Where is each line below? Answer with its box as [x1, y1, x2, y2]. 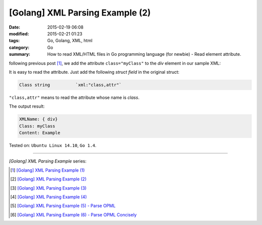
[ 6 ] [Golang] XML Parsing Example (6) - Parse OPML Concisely [10, 211, 137, 218]
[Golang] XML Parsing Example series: [9, 158, 87, 164]
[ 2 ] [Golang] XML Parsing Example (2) [10, 176, 87, 182]
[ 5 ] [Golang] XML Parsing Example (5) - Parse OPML [10, 203, 116, 209]
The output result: [9, 103, 45, 109]
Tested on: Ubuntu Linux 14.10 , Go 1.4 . [9, 143, 97, 148]
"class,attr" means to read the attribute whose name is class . [9, 95, 140, 100]
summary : [9, 51, 31, 57]
